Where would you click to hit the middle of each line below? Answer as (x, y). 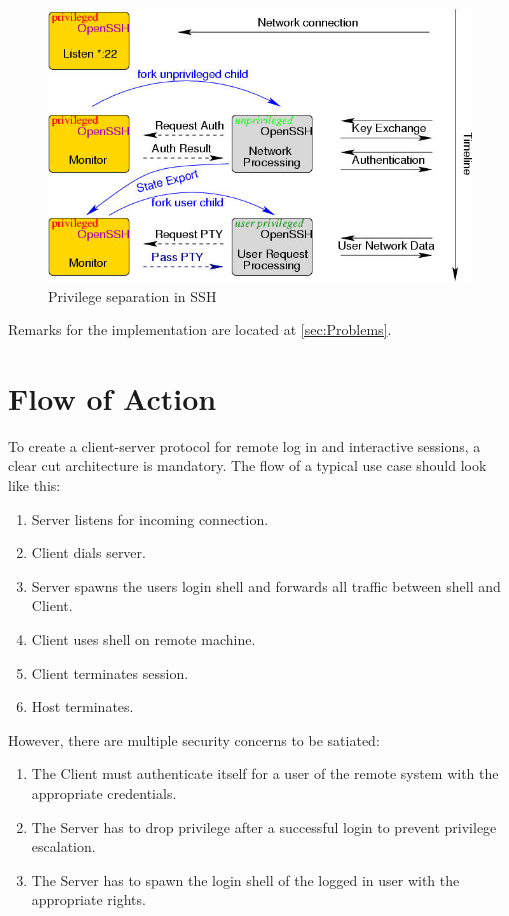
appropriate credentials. (104, 793)
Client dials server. (88, 552)
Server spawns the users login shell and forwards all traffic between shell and (266, 585)
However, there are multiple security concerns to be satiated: (194, 739)
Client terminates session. (110, 672)
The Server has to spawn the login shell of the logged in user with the (245, 879)
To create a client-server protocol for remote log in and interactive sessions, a (244, 445)
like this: (34, 485)
